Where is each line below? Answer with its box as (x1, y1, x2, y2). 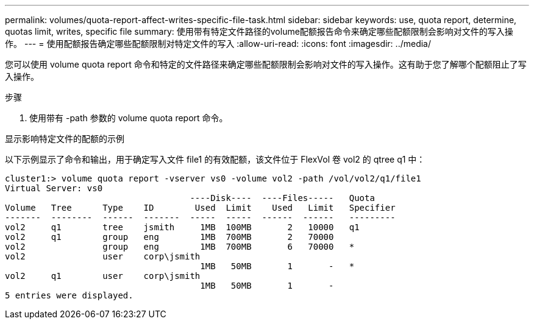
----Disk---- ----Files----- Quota (190, 193, 375, 203)
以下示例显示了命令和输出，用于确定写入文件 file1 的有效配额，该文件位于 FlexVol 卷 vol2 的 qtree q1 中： (5, 154, 425, 164)
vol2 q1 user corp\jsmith (5, 271, 201, 281)
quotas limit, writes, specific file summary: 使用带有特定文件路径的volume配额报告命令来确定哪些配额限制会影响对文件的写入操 (5, 26, 513, 37)
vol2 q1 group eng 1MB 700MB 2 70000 (5, 232, 334, 242)
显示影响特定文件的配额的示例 (5, 133, 124, 144)
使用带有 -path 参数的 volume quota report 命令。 (29, 113, 228, 123)
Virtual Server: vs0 (5, 183, 103, 193)
